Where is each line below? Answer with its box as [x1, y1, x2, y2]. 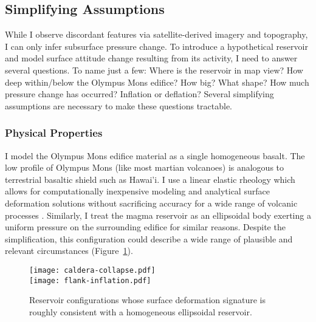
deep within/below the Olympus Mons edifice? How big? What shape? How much [5, 75, 309, 88]
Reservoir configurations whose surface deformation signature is [29, 293, 266, 306]
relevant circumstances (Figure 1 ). [5, 244, 133, 257]
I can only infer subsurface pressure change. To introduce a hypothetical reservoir [5, 39, 308, 52]
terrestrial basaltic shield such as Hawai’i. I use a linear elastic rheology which [5, 173, 295, 185]
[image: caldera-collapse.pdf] [29, 265, 156, 275]
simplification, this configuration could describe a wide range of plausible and [5, 232, 293, 245]
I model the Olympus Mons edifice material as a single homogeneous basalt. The [5, 149, 305, 162]
